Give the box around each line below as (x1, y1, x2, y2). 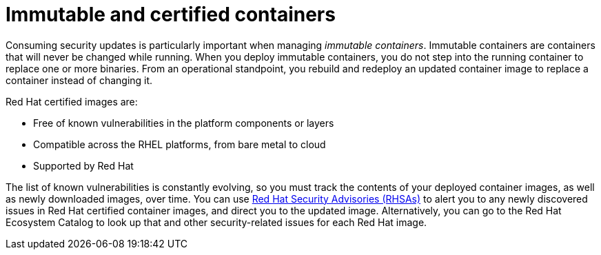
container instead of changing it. (6, 74, 153, 86)
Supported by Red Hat (33, 159, 134, 172)
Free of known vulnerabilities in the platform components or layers (33, 116, 334, 129)
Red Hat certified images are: (6, 95, 138, 108)
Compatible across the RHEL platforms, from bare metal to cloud (33, 138, 326, 150)
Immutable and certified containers (6, 3, 336, 26)
